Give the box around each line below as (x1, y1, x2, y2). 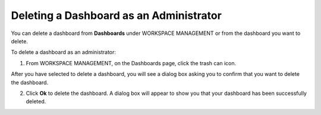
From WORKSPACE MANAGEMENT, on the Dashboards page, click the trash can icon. (26, 59, 237, 66)
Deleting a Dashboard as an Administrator (11, 9, 222, 22)
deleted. (26, 98, 46, 105)
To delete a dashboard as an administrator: (11, 49, 116, 56)
